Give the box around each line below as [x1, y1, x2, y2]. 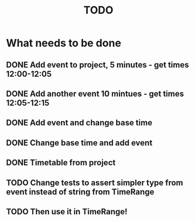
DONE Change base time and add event [6, 138, 153, 148]
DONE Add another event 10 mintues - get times [6, 88, 184, 98]
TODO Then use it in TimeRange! [6, 206, 128, 217]
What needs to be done [6, 36, 122, 50]
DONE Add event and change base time [6, 118, 153, 128]
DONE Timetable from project [6, 158, 116, 168]
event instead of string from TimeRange [6, 187, 155, 197]
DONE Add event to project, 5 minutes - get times [6, 60, 189, 70]
